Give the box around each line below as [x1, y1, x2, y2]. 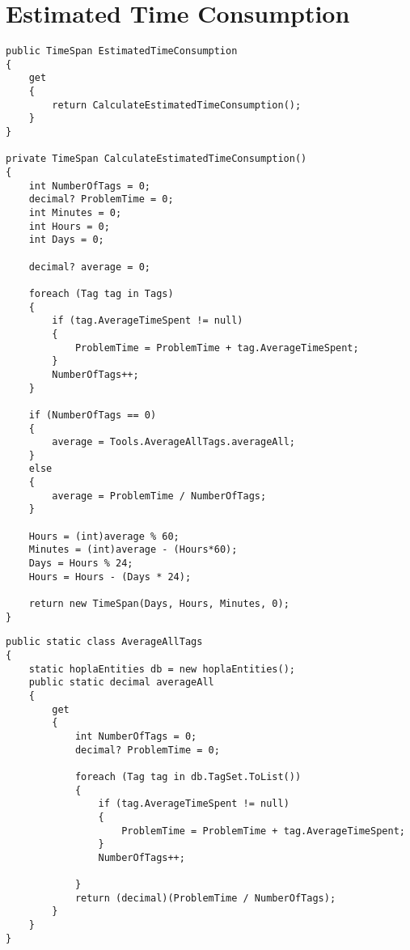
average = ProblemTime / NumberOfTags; [52, 490, 267, 502]
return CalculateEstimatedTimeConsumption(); [52, 99, 302, 111]
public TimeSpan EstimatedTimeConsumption [6, 45, 238, 57]
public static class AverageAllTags [6, 636, 203, 648]
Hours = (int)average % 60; [28, 530, 180, 542]
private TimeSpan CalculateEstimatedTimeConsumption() [6, 153, 307, 165]
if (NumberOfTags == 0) [28, 409, 157, 421]
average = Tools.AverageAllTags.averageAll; [52, 436, 295, 448]
